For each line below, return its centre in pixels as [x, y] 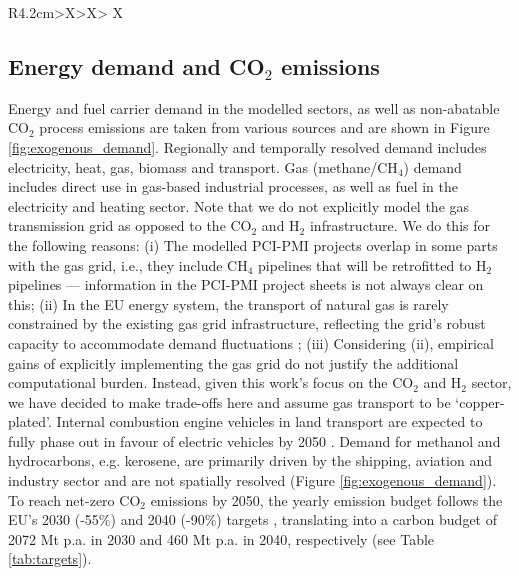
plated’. [30, 421]
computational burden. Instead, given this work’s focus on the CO [211, 382]
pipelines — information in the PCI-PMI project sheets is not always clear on [246, 284]
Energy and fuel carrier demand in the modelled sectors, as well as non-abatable [254, 107]
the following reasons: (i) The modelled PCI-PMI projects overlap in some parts [253, 244]
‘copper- [480, 401]
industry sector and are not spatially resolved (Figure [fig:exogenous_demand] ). [252, 480]
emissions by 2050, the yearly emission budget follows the [326, 499]
